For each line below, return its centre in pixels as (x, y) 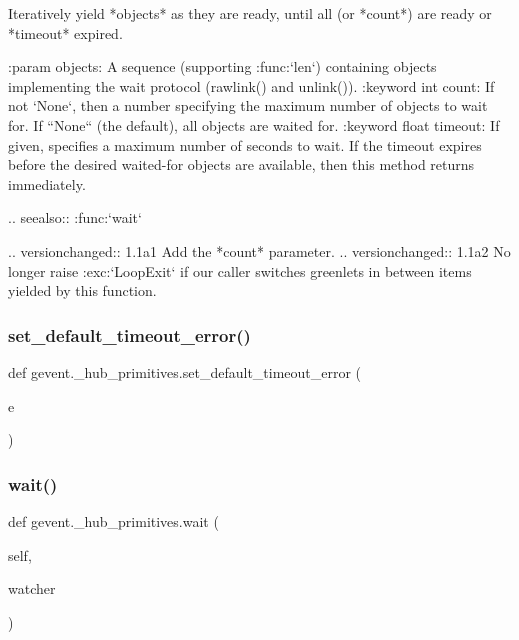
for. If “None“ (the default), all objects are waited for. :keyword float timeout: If (254, 124)
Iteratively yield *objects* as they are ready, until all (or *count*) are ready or (250, 13)
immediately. (47, 183)
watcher (32, 588)
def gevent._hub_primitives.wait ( (113, 520)
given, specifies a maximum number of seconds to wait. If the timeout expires (245, 144)
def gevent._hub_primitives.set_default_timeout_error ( (185, 371)
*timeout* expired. (65, 32)
